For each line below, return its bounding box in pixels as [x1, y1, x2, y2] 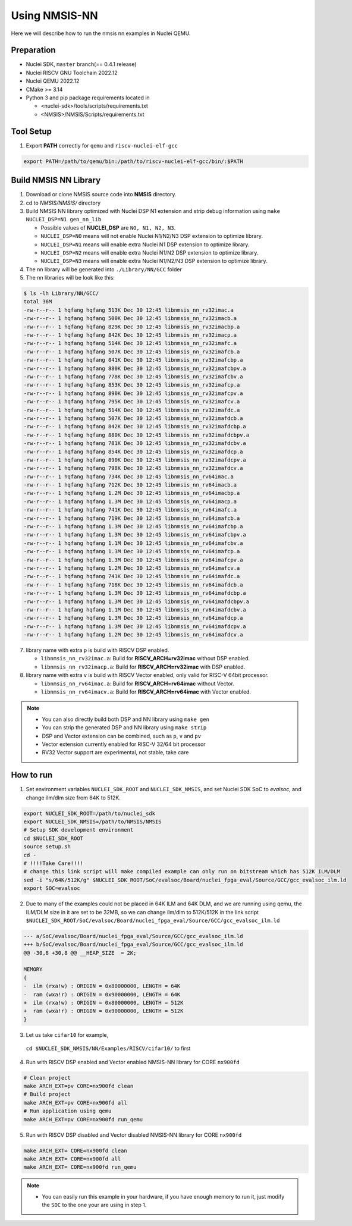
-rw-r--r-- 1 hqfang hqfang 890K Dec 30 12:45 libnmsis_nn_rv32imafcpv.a [23, 390, 243, 397]
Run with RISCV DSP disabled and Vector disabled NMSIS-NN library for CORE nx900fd [26, 1131, 242, 1139]
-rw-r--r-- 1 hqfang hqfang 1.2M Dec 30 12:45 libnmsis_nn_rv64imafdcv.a [23, 631, 243, 638]
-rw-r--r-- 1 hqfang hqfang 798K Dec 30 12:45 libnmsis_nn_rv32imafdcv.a [23, 465, 243, 472]
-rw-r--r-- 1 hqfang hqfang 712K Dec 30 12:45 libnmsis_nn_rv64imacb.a [23, 482, 237, 488]
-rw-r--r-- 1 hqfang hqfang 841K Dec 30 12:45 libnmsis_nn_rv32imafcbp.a [23, 357, 243, 363]
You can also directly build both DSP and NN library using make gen [42, 716, 209, 723]
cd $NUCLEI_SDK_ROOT [23, 835, 83, 842]
